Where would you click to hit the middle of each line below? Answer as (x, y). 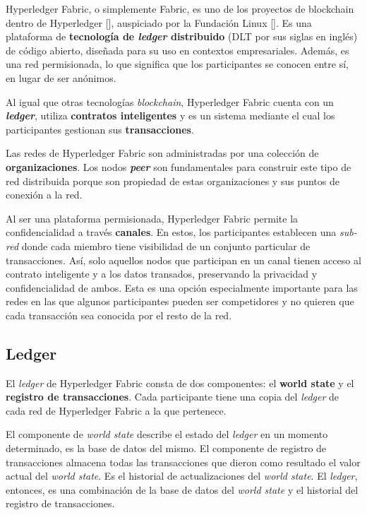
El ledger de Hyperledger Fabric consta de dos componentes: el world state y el (180, 383)
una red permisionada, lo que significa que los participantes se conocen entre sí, (177, 64)
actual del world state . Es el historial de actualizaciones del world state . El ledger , (182, 476)
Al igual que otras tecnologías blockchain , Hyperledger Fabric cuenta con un (170, 101)
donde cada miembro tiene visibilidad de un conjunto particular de (166, 245)
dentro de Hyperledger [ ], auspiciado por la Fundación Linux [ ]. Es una (159, 22)
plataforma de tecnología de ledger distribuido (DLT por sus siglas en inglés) (182, 36)
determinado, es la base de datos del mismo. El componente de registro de (166, 448)
